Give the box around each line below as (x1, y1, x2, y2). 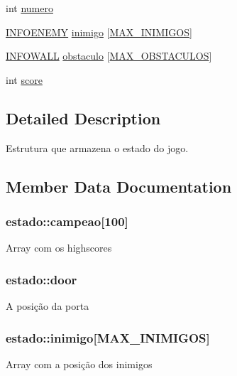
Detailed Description (6, 107, 161, 129)
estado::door (6, 270, 77, 288)
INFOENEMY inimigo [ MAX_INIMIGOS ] (6, 24, 192, 39)
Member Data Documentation (6, 175, 232, 197)
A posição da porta (6, 298, 89, 313)
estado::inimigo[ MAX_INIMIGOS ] (6, 328, 210, 346)
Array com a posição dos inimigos (6, 356, 153, 371)
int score (6, 72, 43, 87)
